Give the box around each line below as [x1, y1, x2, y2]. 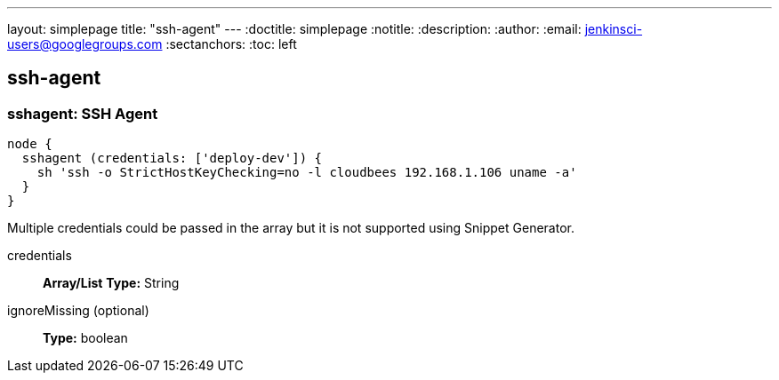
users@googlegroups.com [7, 36, 163, 51]
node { [7, 137, 52, 152]
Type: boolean [43, 330, 128, 346]
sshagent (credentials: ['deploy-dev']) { [21, 151, 323, 166]
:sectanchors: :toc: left [165, 36, 297, 51]
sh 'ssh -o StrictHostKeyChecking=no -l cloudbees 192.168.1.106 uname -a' [36, 165, 577, 180]
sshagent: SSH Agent [7, 104, 158, 123]
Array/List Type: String [43, 275, 180, 291]
